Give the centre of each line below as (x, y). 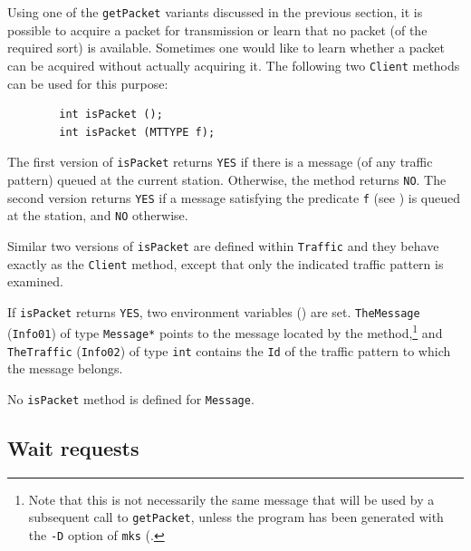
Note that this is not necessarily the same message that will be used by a (231, 499)
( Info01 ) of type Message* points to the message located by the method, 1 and (225, 332)
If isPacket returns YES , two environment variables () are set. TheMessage (214, 311)
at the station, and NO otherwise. (98, 215)
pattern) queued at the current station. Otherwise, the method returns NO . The (227, 179)
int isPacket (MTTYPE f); (137, 132)
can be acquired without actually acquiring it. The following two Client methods (234, 65)
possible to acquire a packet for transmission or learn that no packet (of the (217, 29)
